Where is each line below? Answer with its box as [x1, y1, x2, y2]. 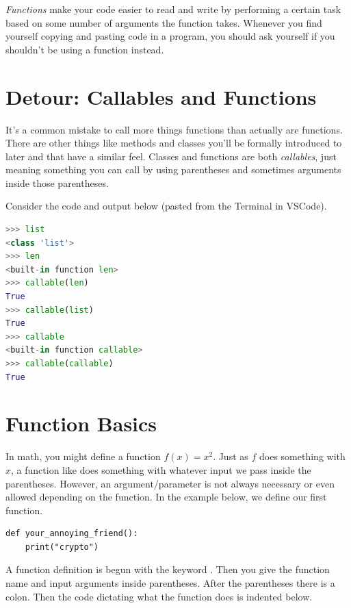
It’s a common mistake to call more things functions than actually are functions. [5, 122, 343, 136]
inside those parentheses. [5, 175, 109, 190]
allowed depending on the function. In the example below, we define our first [5, 490, 327, 504]
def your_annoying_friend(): [5, 529, 138, 539]
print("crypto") [25, 542, 99, 552]
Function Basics [5, 409, 157, 438]
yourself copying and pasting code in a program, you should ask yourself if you [5, 29, 335, 43]
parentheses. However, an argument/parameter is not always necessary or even [5, 476, 335, 490]
